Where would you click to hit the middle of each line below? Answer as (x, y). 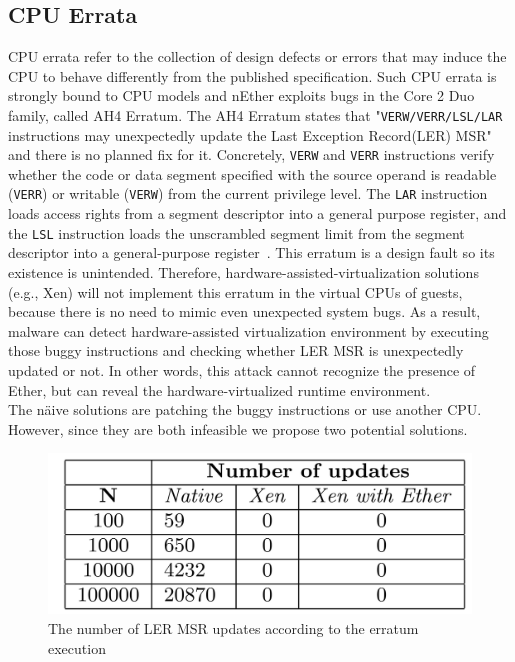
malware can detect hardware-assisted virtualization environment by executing (248, 330)
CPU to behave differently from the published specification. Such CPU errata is (252, 75)
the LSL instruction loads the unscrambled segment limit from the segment (236, 232)
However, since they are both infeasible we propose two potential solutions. (238, 428)
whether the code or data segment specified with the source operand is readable (252, 173)
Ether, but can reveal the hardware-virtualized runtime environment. (219, 389)
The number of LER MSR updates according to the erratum (233, 627)
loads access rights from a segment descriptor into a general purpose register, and (257, 213)
